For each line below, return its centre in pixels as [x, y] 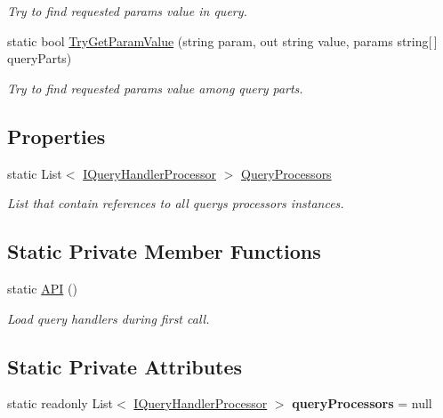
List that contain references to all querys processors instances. [176, 203]
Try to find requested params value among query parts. [155, 88]
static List [35, 173]
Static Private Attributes [125, 366]
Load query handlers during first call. [109, 318]
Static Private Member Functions [164, 251]
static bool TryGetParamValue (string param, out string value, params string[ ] [222, 40]
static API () [42, 288]
